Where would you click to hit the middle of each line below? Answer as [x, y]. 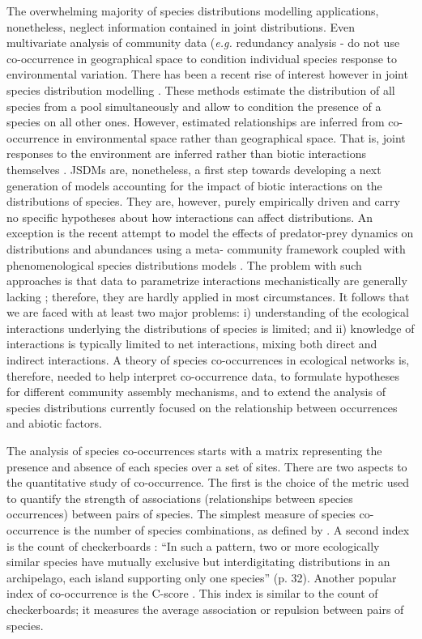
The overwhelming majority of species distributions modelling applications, [193, 11]
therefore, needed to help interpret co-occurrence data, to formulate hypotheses [203, 375]
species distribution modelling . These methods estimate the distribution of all [201, 89]
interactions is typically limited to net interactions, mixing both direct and [192, 344]
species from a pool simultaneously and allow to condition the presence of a [194, 106]
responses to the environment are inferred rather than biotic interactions [186, 153]
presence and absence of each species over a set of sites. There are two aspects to [207, 466]
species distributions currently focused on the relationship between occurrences [202, 407]
